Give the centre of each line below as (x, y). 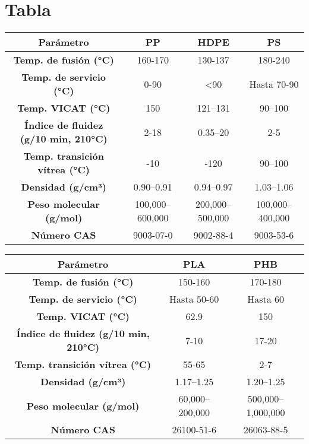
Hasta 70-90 (274, 84)
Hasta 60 (266, 299)
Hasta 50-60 (194, 299)
